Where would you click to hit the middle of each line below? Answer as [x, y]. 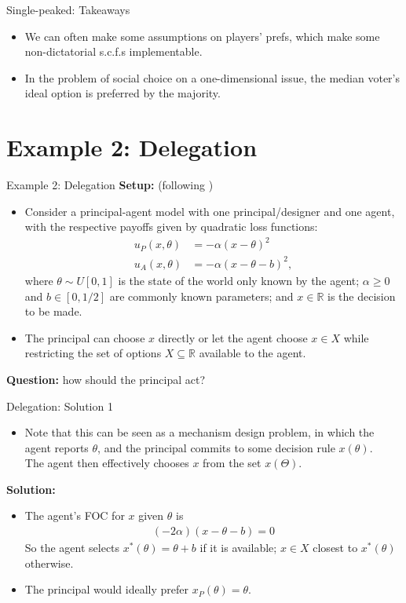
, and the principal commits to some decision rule [216, 447]
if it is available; [238, 548]
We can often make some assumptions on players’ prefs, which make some [202, 36]
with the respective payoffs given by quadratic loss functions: [171, 227]
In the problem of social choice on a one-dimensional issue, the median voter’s [212, 77]
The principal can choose [85, 337]
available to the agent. [252, 353]
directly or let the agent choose [233, 337]
